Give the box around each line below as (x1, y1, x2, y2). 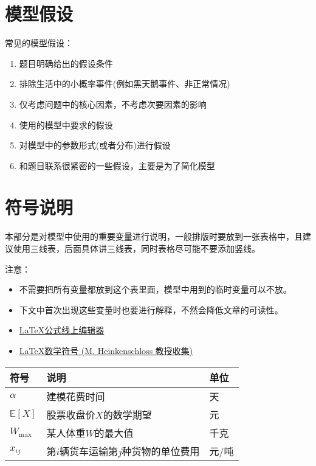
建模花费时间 (46, 389, 105, 403)
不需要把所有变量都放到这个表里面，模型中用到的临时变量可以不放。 (19, 283, 292, 296)
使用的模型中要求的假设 (19, 118, 113, 131)
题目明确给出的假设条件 (19, 57, 113, 69)
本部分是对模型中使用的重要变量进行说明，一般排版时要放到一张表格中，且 (5, 230, 303, 243)
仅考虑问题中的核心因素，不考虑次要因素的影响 (19, 97, 207, 110)
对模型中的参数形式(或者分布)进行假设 (19, 139, 171, 151)
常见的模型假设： (5, 37, 73, 49)
